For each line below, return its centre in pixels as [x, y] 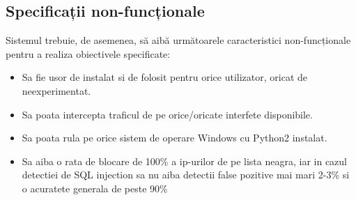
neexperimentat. [56, 90]
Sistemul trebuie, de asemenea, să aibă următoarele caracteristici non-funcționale [178, 40]
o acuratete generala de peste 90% [95, 188]
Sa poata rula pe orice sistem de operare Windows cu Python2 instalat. [175, 138]
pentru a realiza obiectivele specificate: [88, 53]
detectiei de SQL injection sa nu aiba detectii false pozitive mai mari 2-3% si [186, 175]
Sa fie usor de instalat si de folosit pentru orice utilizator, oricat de [165, 77]
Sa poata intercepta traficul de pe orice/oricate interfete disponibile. [167, 114]
